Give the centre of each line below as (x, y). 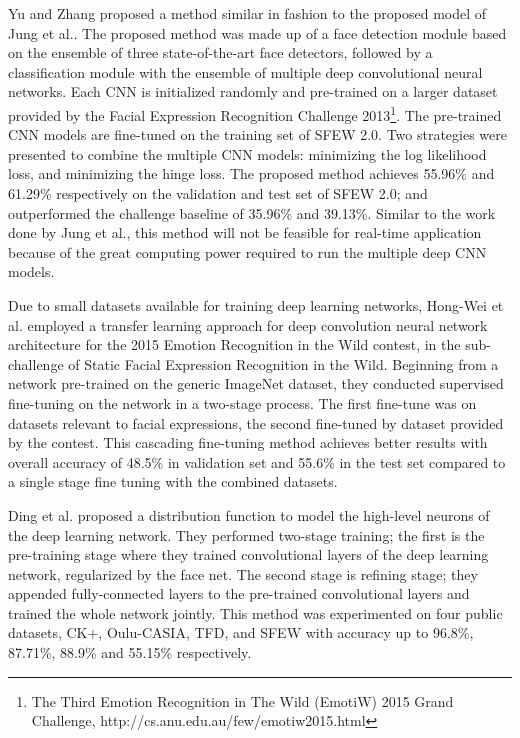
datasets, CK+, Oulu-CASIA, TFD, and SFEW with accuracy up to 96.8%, (241, 632)
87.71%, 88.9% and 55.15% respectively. (130, 652)
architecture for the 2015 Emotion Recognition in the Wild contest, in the (234, 344)
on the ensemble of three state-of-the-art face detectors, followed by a (220, 52)
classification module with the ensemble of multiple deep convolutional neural (245, 71)
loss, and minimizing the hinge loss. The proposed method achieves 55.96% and (251, 173)
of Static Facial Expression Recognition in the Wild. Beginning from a (283, 363)
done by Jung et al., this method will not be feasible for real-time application (245, 232)
